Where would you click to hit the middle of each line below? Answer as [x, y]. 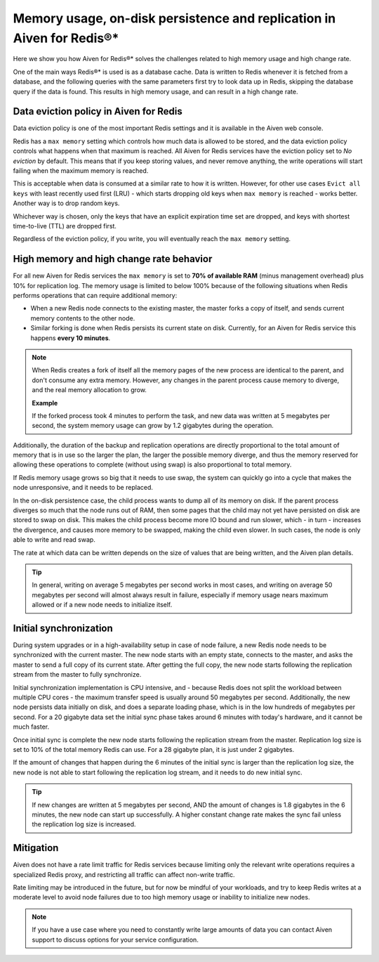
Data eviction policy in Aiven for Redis [98, 111]
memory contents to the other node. [83, 318]
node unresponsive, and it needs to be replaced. [83, 488]
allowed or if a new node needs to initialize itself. [102, 605]
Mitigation [36, 848]
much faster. [31, 727]
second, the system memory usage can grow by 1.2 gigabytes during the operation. [153, 426]
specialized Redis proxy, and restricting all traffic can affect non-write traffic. [124, 874]
